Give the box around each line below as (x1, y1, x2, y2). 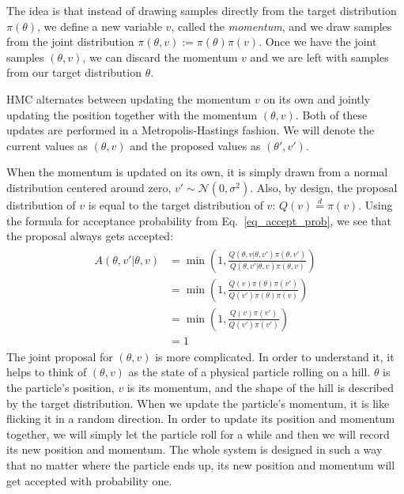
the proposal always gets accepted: (6, 228, 174, 244)
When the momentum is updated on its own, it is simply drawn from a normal (6, 164, 388, 180)
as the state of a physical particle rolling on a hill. (128, 364, 371, 380)
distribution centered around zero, (6, 179, 172, 195)
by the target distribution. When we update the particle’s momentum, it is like (6, 394, 390, 411)
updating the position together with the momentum (6, 106, 258, 123)
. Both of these (295, 106, 368, 123)
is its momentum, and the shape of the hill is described (126, 379, 395, 396)
